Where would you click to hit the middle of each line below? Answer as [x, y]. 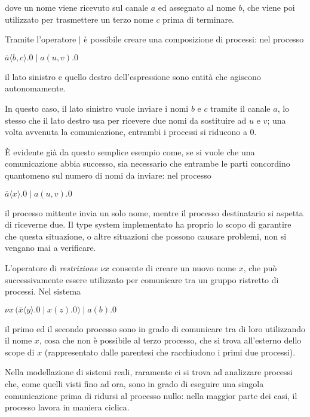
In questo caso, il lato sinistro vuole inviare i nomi [97, 108]
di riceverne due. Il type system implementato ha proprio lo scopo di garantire [148, 224]
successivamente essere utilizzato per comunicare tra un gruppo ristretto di [142, 279]
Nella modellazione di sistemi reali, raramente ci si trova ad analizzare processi [149, 372]
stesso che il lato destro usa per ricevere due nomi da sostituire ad [126, 120]
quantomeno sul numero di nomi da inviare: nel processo [108, 175]
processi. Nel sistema [43, 291]
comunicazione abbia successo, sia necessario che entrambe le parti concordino [148, 163]
